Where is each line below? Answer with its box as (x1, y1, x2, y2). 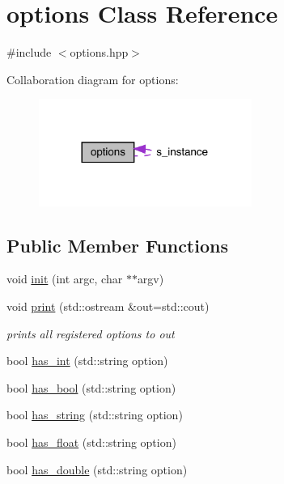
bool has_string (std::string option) (6, 406, 183, 423)
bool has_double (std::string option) (6, 461, 188, 478)
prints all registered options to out (6, 325, 175, 342)
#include (6, 44, 52, 61)
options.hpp (70, 44, 129, 61)
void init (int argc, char (6, 270, 123, 287)
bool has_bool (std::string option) (6, 379, 176, 396)
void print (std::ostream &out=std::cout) (6, 297, 210, 314)
